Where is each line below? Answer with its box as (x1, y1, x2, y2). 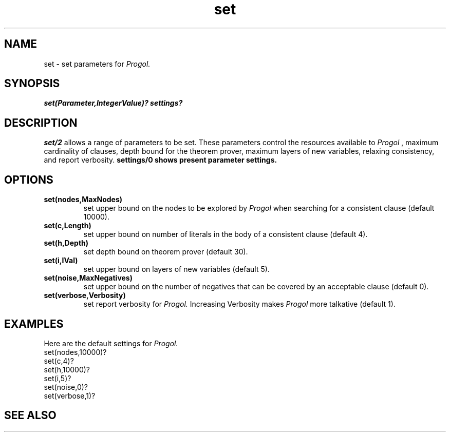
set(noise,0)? (44, 382, 88, 391)
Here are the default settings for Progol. (44, 339, 178, 348)
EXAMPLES (4, 317, 64, 330)
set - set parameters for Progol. (44, 59, 151, 68)
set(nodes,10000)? (44, 347, 107, 356)
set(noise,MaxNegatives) (44, 273, 133, 283)
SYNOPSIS (4, 77, 60, 90)
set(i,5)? (44, 373, 71, 383)
